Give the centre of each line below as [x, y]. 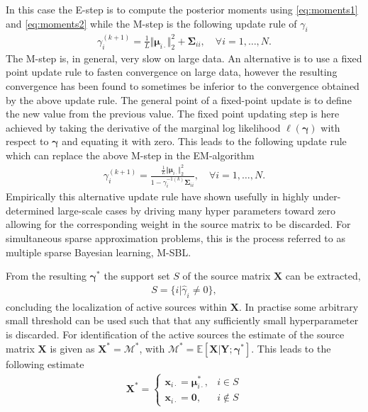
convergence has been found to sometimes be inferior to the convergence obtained [183, 85]
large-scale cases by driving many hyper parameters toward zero [196, 210]
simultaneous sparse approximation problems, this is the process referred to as [175, 238]
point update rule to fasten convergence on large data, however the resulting [172, 72]
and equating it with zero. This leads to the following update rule [204, 141]
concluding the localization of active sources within [117, 306]
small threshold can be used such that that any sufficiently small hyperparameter [182, 320]
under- [327, 196]
